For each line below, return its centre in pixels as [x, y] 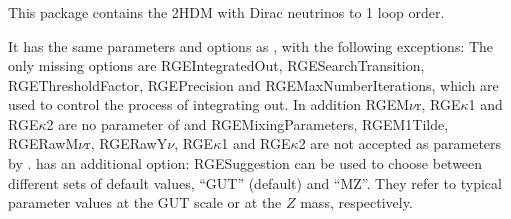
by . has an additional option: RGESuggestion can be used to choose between [245, 163]
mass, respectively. [356, 202]
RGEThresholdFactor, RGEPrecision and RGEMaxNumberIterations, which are [253, 84]
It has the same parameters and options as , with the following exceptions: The [251, 45]
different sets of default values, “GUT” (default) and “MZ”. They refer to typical [255, 182]
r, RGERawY [126, 143]
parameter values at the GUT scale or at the [145, 202]
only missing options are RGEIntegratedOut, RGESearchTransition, [216, 65]
